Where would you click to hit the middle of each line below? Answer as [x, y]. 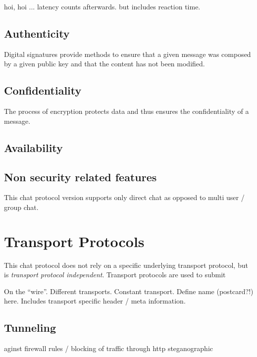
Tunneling [30, 328]
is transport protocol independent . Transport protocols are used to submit [115, 275]
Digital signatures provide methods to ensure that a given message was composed [128, 54]
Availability [33, 147]
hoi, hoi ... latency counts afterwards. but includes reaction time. [102, 6]
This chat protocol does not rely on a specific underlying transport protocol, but [126, 265]
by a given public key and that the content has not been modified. [104, 64]
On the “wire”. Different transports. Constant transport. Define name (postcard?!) [129, 291]
